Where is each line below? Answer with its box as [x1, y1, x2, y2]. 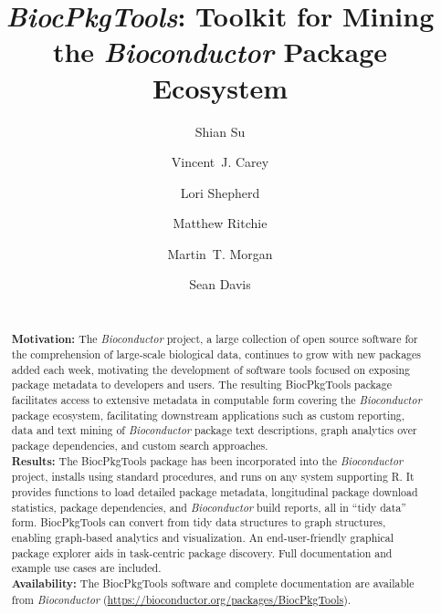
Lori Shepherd [180, 182, 260, 202]
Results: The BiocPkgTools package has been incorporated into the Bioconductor [11, 453, 404, 469]
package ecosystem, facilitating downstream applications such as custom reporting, [11, 407, 405, 422]
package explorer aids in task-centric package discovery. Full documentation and [11, 545, 393, 560]
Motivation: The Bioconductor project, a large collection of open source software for [11, 330, 418, 347]
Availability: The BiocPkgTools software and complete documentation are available [11, 576, 415, 592]
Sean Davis [189, 275, 251, 294]
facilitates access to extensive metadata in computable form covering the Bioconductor [11, 392, 422, 408]
